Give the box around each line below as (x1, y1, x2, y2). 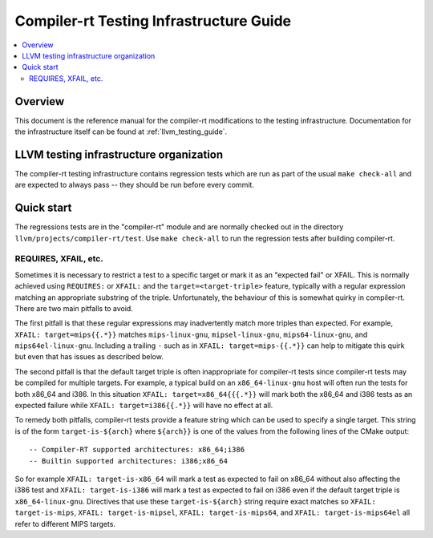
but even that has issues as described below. (14, 352, 164, 362)
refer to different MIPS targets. (14, 519, 116, 528)
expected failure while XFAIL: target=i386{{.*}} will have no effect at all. (14, 401, 273, 411)
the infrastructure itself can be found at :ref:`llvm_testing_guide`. (14, 127, 228, 136)
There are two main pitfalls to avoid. (14, 303, 134, 313)
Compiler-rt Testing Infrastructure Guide (14, 12, 292, 30)
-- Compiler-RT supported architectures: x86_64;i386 (29, 445, 245, 455)
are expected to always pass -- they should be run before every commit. (14, 180, 254, 190)
